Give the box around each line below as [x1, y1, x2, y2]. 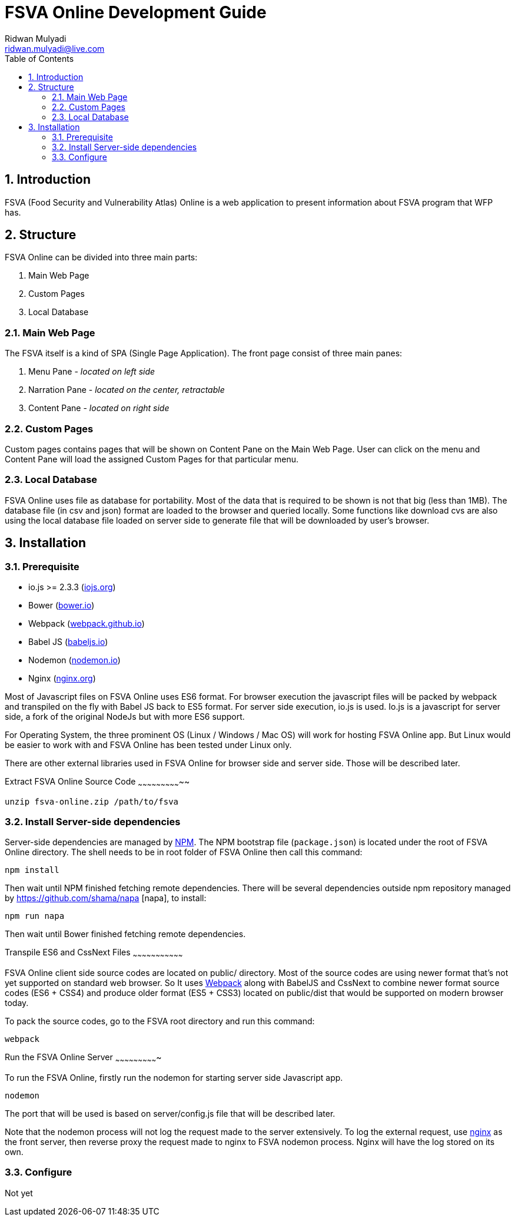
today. [5, 998, 29, 1008]
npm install [5, 865, 59, 875]
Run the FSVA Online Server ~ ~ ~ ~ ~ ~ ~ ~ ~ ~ [5, 1052, 162, 1065]
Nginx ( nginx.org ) [28, 673, 96, 683]
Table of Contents [5, 53, 74, 64]
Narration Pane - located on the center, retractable [28, 385, 225, 395]
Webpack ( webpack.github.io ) [28, 618, 145, 628]
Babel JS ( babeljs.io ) [28, 636, 108, 647]
